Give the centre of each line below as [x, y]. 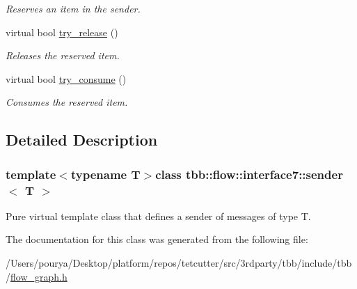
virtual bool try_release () [62, 32]
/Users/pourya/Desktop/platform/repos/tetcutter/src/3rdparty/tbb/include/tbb [179, 263]
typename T [105, 174]
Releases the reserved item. [63, 55]
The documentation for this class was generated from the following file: [157, 239]
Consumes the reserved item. [67, 102]
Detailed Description [82, 140]
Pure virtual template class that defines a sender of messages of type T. [158, 216]
